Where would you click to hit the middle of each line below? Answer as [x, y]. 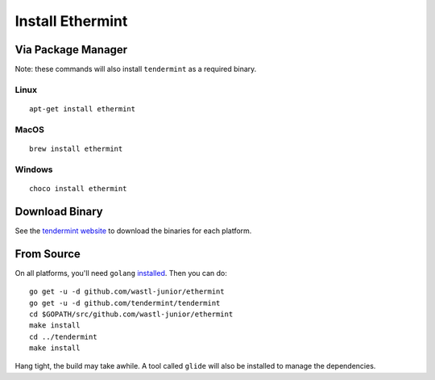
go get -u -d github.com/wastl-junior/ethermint [127, 292]
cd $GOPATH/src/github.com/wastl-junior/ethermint [131, 314]
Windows [34, 169]
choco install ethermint [78, 188]
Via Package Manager [71, 50]
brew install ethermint [76, 148]
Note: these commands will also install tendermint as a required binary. [136, 69]
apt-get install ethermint [83, 109]
